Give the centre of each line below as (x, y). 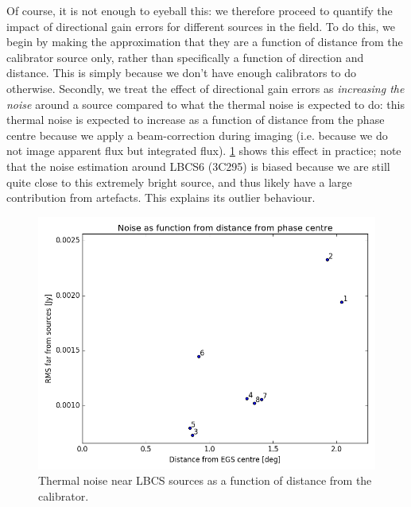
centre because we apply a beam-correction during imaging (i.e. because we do (197, 135)
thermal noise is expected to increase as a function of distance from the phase (196, 120)
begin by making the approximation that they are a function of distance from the (205, 42)
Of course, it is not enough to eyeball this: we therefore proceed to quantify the (200, 10)
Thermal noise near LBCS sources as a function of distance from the (205, 480)
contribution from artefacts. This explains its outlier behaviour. (161, 197)
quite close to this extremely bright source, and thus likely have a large (179, 182)
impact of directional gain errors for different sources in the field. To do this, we (201, 26)
